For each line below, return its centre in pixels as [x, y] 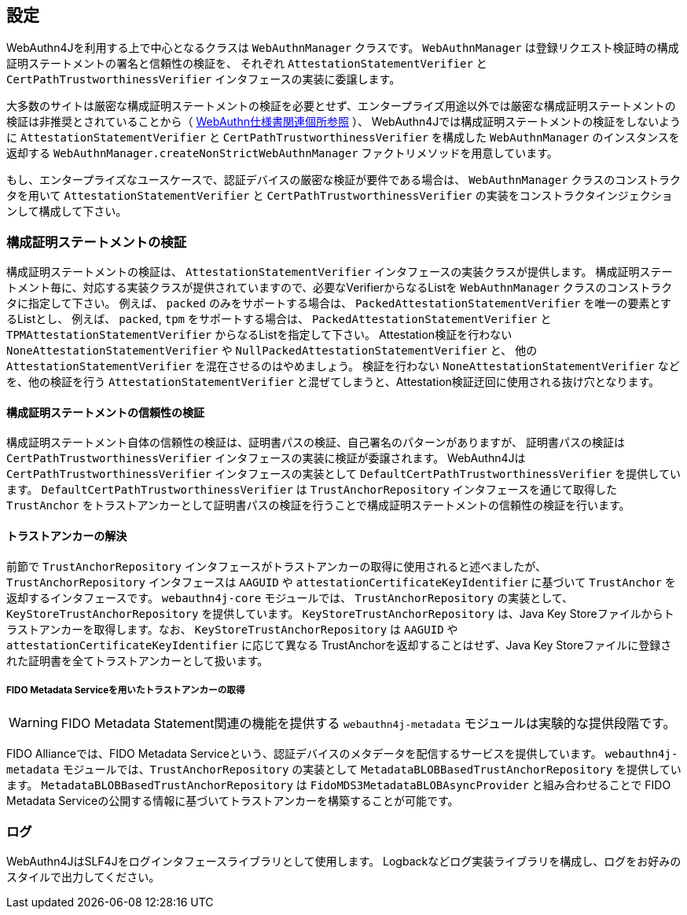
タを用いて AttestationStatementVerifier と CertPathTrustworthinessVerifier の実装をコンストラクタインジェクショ [340, 196]
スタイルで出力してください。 [83, 877]
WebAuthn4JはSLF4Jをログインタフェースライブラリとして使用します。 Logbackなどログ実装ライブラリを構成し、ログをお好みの [344, 862]
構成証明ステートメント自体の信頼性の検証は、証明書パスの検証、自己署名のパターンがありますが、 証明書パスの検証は [316, 443]
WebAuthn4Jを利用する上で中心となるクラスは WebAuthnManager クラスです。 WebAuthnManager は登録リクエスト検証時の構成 [343, 48]
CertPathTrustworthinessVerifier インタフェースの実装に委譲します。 [204, 79]
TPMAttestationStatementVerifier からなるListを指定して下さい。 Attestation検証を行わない [259, 335]
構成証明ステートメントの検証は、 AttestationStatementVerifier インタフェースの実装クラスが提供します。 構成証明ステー [340, 272]
